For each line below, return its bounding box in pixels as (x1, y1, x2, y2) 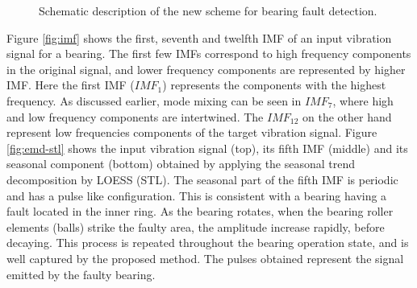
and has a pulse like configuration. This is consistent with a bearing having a (6, 187, 387, 204)
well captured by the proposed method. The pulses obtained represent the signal (6, 249, 404, 266)
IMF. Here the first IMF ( (6, 76, 135, 93)
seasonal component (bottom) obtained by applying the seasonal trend (6, 155, 356, 172)
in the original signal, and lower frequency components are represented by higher (6, 60, 406, 77)
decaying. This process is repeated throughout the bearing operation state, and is (6, 234, 409, 251)
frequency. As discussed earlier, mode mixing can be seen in (6, 92, 302, 109)
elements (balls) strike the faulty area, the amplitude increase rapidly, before (6, 218, 385, 235)
